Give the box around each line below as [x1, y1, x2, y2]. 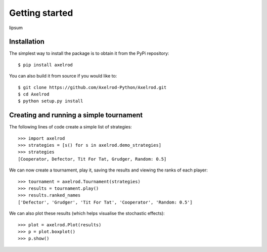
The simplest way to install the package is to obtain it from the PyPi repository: [9, 50, 169, 56]
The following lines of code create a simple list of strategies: [9, 124, 132, 130]
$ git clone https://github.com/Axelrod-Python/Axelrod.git [18, 84, 167, 90]
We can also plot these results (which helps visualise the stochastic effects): [9, 210, 165, 216]
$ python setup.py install [18, 98, 84, 104]
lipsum [9, 25, 23, 31]
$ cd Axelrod [18, 91, 49, 97]
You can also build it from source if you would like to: [9, 73, 117, 79]
